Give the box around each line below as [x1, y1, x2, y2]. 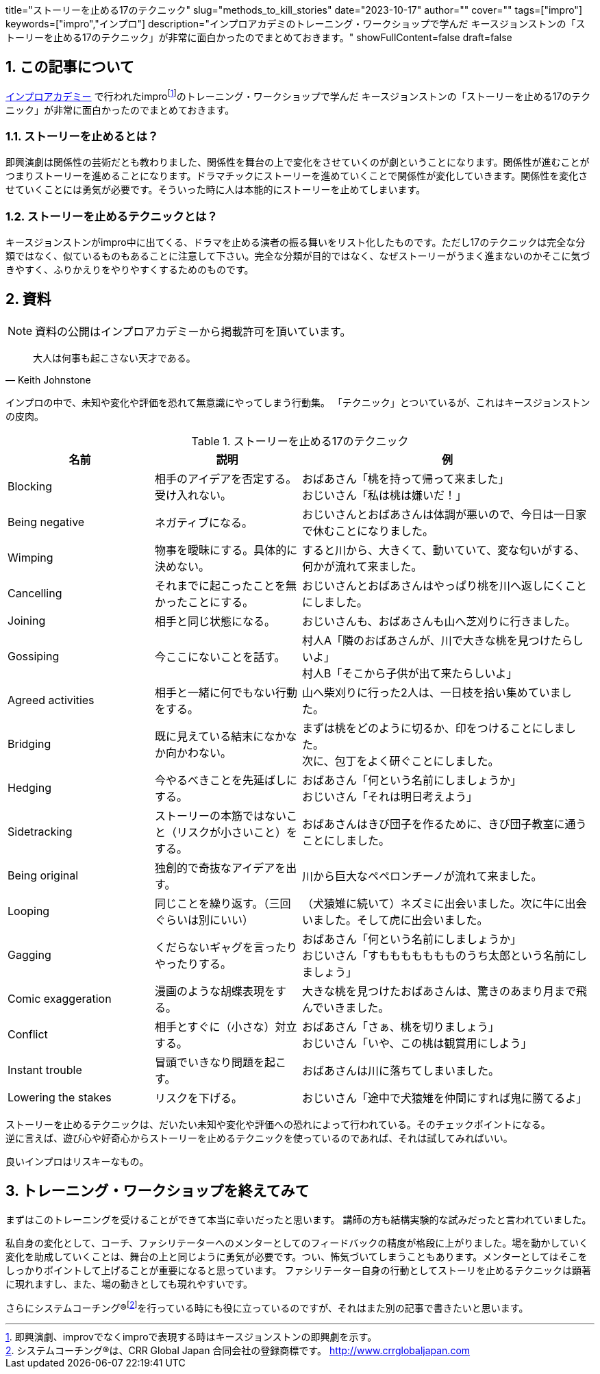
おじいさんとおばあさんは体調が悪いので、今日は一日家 [302, 507, 587, 521]
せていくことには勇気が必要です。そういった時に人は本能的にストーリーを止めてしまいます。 [5, 184, 426, 196]
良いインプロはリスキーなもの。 [5, 1155, 149, 1167]
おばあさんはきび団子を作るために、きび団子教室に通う [302, 816, 587, 831]
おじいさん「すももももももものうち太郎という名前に [302, 948, 577, 962]
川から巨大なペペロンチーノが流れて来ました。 [302, 869, 542, 883]
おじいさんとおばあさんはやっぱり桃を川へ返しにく [302, 578, 565, 592]
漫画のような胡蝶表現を [155, 984, 276, 998]
